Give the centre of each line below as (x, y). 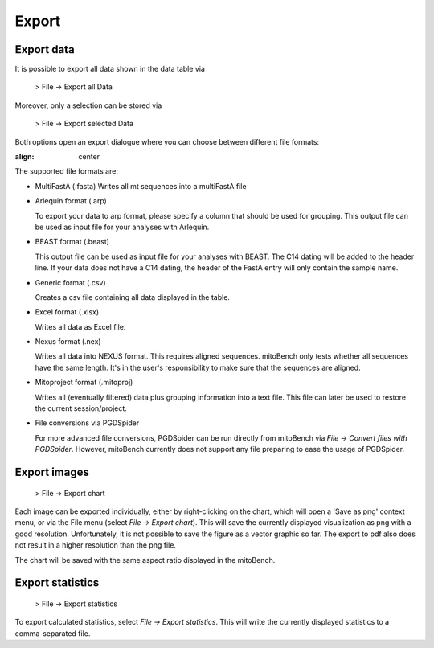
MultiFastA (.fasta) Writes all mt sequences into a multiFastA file (141, 186)
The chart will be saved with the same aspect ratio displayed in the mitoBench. (145, 560)
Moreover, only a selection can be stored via (88, 105)
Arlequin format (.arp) (71, 201)
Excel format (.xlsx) (67, 312)
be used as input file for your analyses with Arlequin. (122, 227)
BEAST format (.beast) (72, 242)
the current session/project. (81, 408)
